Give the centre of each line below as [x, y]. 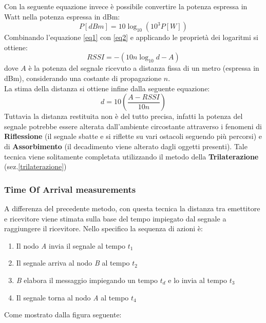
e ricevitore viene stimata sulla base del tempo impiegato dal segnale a [115, 218]
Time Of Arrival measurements [70, 189]
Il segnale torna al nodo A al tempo [72, 297]
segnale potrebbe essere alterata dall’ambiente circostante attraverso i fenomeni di [133, 126]
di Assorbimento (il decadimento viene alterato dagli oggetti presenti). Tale [126, 146]
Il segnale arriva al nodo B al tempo [73, 263]
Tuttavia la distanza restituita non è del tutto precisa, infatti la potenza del [123, 116]
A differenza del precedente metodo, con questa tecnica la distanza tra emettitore [132, 208]
